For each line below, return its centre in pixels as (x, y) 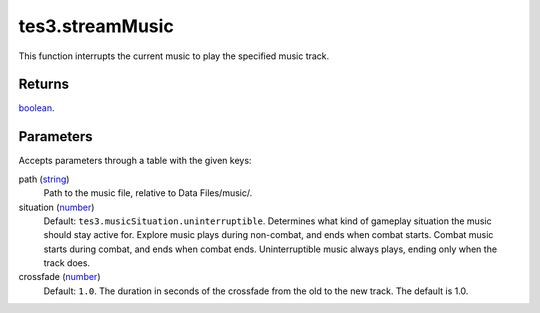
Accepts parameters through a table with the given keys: (135, 161)
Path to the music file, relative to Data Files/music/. (148, 193)
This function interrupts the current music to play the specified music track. (174, 56)
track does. (66, 263)
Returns (44, 84)
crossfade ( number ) (59, 277)
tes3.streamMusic (96, 26)
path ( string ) (44, 179)
